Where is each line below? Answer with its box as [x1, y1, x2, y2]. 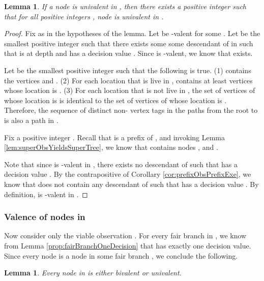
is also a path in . [4, 114, 58, 125]
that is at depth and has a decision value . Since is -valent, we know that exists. [4, 48, 253, 58]
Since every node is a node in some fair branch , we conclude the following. [4, 250, 238, 261]
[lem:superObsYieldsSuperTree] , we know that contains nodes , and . [4, 142, 218, 152]
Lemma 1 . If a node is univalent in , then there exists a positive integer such [4, 1, 247, 11]
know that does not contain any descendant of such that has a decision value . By [4, 178, 259, 189]
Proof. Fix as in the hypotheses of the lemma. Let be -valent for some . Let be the [4, 28, 260, 39]
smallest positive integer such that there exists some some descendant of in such [4, 38, 253, 48]
